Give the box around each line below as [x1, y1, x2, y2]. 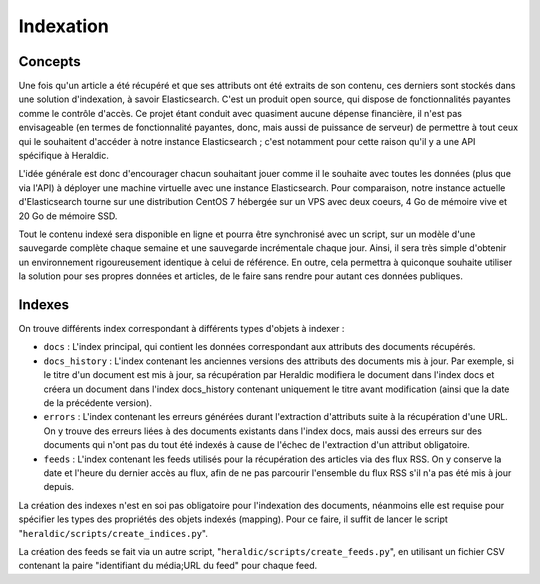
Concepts [18, 53, 81, 70]
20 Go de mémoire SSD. [18, 210, 118, 222]
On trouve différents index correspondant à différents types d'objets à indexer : [18, 323, 345, 335]
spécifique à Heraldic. [18, 150, 109, 162]
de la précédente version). [43, 397, 152, 409]
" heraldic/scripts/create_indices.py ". [18, 527, 209, 539]
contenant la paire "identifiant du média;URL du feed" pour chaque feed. [18, 560, 318, 572]
